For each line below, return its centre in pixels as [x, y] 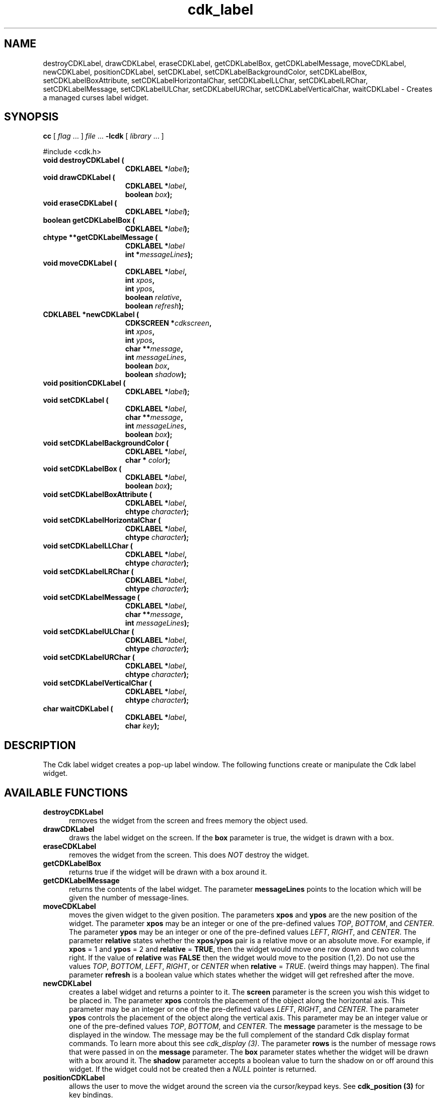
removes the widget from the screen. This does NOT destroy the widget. [189, 855]
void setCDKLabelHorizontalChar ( [102, 520]
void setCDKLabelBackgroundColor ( [106, 443]
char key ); [142, 726]
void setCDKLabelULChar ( [89, 632]
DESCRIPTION [40, 745]
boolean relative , [154, 297]
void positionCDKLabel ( [84, 383]
